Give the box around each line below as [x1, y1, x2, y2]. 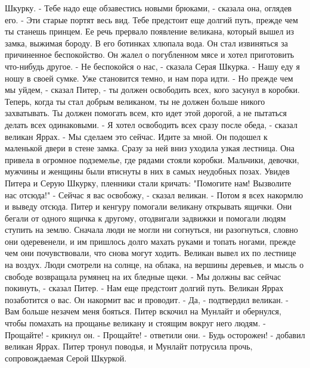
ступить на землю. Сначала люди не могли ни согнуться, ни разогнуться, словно [5, 223, 298, 236]
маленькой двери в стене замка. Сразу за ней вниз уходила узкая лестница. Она [5, 142, 295, 154]
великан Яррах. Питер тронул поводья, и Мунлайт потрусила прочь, [5, 340, 253, 353]
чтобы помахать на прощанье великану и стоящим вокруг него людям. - [5, 317, 266, 329]
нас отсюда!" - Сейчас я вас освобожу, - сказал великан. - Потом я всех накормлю [5, 188, 303, 201]
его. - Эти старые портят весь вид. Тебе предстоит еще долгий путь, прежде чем [5, 13, 298, 26]
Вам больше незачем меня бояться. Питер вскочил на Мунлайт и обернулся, [5, 305, 281, 317]
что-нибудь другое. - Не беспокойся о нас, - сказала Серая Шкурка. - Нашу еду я [5, 60, 300, 72]
